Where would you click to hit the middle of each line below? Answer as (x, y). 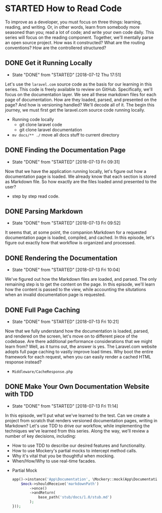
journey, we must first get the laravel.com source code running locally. (75, 110)
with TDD (19, 394)
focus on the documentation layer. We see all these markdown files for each (81, 94)
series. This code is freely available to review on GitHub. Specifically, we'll (79, 89)
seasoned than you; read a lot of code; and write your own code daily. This (80, 32)
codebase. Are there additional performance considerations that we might (79, 341)
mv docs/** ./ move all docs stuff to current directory (66, 135)
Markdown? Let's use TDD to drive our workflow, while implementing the (77, 426)
